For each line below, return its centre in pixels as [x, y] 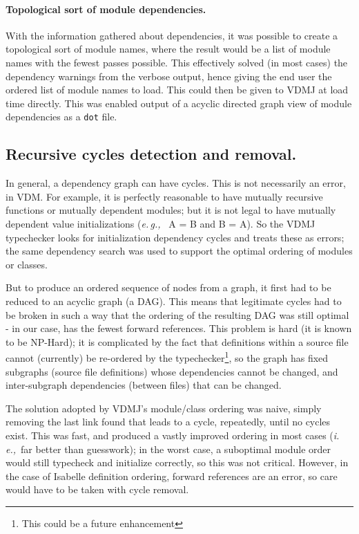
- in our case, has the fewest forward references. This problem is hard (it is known [179, 328]
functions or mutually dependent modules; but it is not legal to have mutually [171, 210]
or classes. [27, 264]
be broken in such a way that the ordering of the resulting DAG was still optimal [177, 314]
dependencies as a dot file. [61, 117]
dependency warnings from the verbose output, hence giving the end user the [169, 76]
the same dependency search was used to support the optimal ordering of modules [179, 251]
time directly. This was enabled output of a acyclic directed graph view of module [179, 103]
